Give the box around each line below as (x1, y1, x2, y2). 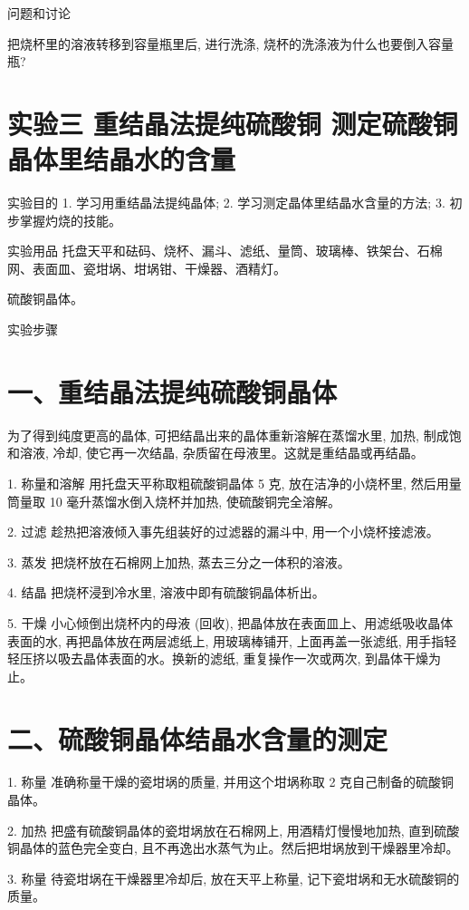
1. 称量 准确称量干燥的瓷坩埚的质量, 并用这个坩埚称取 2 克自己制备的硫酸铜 (7, 772, 455, 791)
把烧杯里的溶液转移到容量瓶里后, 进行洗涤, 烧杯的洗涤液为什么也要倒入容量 (7, 34, 455, 53)
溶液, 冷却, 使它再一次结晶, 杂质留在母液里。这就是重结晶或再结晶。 (19, 443, 424, 462)
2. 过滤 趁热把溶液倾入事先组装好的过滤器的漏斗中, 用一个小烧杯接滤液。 (7, 522, 439, 541)
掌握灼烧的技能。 (19, 210, 121, 229)
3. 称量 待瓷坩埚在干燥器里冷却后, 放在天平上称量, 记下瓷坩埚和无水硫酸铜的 (7, 868, 460, 887)
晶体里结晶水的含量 (7, 140, 236, 178)
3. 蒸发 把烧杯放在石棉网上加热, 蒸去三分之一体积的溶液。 (7, 552, 350, 571)
